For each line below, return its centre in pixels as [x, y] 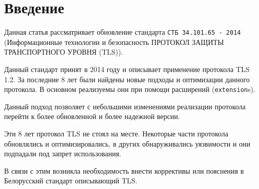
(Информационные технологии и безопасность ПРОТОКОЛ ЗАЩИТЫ [114, 42]
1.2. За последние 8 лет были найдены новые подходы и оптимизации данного [127, 79]
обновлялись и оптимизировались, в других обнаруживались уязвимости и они [127, 143]
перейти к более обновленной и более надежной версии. [92, 116]
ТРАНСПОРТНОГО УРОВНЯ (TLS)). [64, 52]
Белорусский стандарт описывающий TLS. [71, 181]
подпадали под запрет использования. [63, 153]
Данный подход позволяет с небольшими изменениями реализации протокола [125, 106]
